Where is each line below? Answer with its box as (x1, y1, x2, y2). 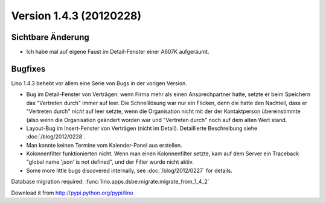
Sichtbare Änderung (11, 32, 90, 42)
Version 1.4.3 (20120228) (11, 9, 142, 22)
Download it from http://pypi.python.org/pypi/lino (11, 189, 133, 196)
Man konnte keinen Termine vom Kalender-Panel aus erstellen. (26, 141, 182, 149)
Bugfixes (11, 63, 46, 74)
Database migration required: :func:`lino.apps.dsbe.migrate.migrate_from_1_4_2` (11, 178, 209, 185)
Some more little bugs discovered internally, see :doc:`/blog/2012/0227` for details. (26, 167, 232, 174)
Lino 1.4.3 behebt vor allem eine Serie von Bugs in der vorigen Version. (11, 79, 187, 87)
